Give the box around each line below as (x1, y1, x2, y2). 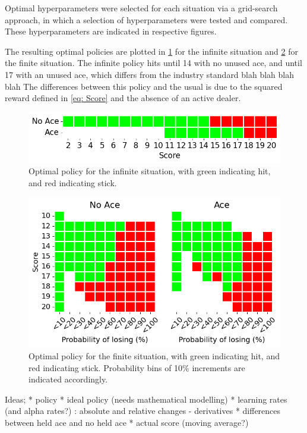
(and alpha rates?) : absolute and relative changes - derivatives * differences (5, 404, 281, 417)
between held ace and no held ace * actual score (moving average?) (5, 416, 249, 428)
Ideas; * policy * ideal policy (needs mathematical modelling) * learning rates (5, 393, 287, 405)
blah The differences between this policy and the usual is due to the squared (5, 80, 283, 92)
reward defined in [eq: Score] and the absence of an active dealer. (5, 92, 241, 104)
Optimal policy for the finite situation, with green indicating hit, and (29, 350, 280, 362)
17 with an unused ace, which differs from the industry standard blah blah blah (5, 68, 295, 80)
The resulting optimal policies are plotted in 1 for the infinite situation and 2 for (5, 45, 298, 57)
